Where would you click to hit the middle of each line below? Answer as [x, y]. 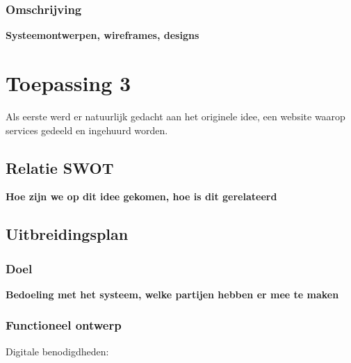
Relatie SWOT [60, 167]
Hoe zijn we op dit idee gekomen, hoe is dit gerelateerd [141, 196]
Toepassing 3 [68, 83]
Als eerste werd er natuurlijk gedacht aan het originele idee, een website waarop [175, 116]
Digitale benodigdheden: [57, 351]
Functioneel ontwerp [64, 325]
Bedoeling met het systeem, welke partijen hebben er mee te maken [172, 294]
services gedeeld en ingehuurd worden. [87, 130]
